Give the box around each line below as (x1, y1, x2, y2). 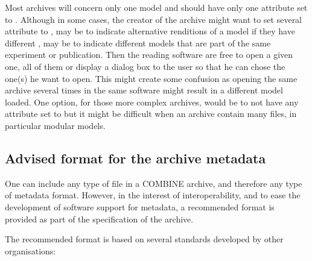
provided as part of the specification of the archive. (5, 212, 194, 225)
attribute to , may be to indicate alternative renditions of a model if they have (5, 25, 295, 37)
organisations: (5, 244, 56, 257)
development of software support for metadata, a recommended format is (5, 200, 275, 213)
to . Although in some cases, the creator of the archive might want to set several (5, 13, 302, 25)
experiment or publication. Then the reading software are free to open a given (5, 48, 293, 61)
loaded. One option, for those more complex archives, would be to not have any (5, 95, 299, 108)
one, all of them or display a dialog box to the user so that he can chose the (5, 60, 285, 72)
